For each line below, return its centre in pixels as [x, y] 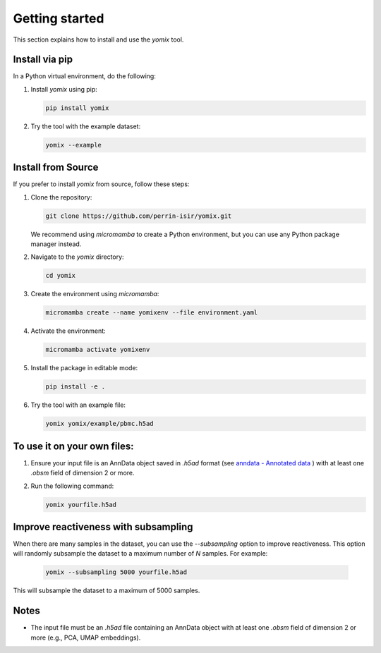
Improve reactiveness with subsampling [103, 526]
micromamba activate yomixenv [98, 350]
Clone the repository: [61, 197]
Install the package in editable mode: [84, 368]
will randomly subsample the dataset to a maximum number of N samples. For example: [140, 554]
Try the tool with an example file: [78, 405]
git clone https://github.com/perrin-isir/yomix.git [139, 216]
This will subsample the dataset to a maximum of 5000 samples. [107, 591]
